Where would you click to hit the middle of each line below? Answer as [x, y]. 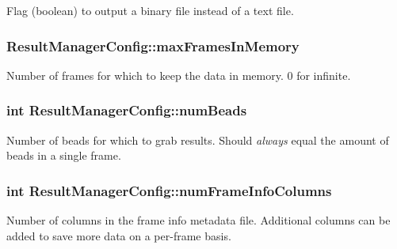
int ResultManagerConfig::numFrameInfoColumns [169, 190]
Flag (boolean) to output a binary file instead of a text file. [150, 10]
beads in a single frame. [64, 155]
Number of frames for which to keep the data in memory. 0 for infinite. [179, 75]
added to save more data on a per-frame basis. [119, 235]
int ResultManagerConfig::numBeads [127, 110]
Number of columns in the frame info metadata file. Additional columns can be [198, 220]
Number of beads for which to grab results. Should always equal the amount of [198, 140]
